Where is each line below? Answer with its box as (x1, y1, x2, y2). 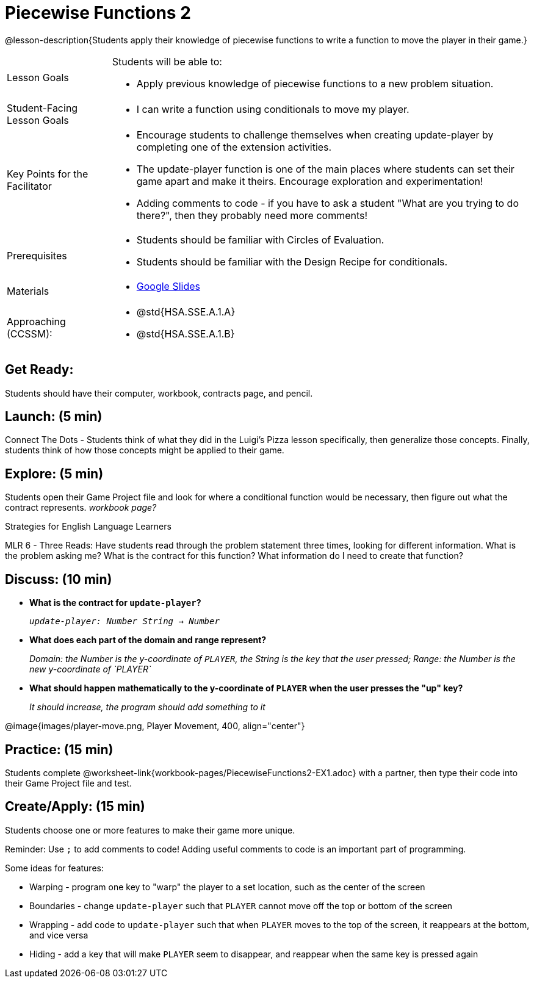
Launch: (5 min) (5, 409, 103, 425)
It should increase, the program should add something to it (29, 702, 265, 713)
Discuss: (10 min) (5, 571, 112, 587)
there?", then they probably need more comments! (136, 209, 368, 221)
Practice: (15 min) (5, 741, 114, 757)
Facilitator (7, 179, 52, 192)
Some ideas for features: (5, 862, 104, 873)
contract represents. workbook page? (5, 502, 157, 513)
